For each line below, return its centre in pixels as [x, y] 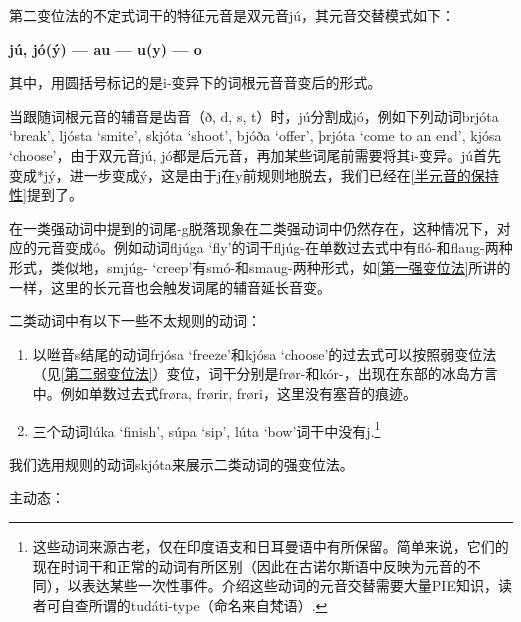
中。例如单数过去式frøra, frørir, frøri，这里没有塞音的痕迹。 [224, 392]
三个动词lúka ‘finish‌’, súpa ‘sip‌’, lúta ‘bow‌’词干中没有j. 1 [206, 429]
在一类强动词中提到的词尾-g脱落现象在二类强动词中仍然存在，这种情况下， [253, 227]
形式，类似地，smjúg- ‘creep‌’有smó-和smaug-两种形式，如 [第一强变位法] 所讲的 [260, 266]
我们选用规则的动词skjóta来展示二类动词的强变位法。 [181, 463]
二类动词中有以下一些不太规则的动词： [135, 320]
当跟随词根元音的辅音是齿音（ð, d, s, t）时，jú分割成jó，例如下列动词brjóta [254, 115]
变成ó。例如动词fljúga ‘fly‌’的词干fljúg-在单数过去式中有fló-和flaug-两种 [288, 247]
